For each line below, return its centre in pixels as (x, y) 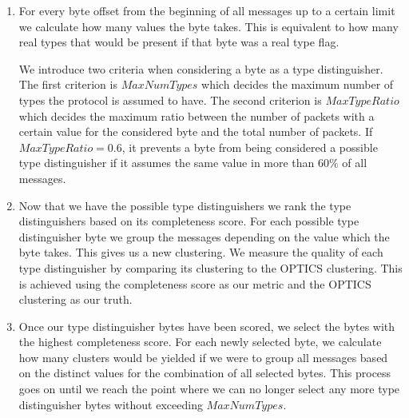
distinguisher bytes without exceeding (111, 404)
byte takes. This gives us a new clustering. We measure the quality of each (201, 252)
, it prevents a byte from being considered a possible (250, 147)
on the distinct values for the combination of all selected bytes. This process (205, 373)
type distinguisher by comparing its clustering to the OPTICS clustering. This (210, 267)
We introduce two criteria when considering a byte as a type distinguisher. (201, 68)
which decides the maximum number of (298, 84)
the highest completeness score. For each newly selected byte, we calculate (200, 342)
